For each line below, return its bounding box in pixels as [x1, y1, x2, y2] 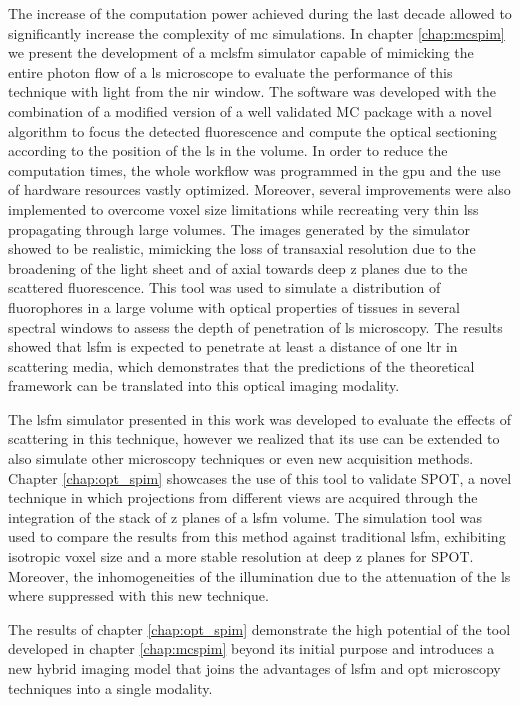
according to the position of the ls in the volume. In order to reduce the [8, 140, 448, 161]
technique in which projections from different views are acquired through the [8, 487, 478, 508]
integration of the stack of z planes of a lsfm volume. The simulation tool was [8, 506, 483, 527]
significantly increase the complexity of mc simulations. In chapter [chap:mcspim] [8, 22, 505, 43]
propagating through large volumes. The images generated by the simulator [8, 218, 471, 239]
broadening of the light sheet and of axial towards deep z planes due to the [8, 257, 468, 278]
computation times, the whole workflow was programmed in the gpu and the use [8, 159, 501, 180]
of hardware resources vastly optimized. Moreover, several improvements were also [8, 179, 511, 200]
